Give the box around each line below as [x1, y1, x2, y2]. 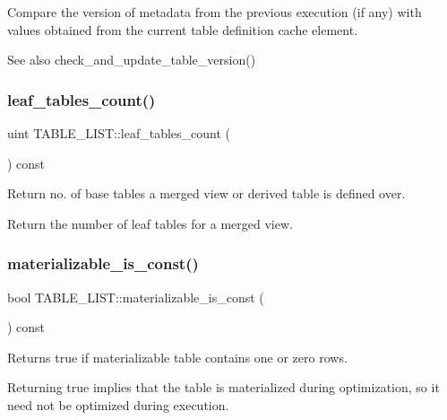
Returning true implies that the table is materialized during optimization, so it [7, 378, 440, 397]
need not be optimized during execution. [7, 395, 229, 414]
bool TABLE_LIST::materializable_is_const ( [7, 287, 264, 306]
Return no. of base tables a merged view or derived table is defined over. [7, 184, 406, 203]
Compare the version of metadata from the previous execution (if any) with [7, 3, 422, 21]
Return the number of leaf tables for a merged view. [7, 214, 293, 232]
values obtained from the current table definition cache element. [7, 20, 358, 39]
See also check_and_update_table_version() [7, 50, 256, 69]
